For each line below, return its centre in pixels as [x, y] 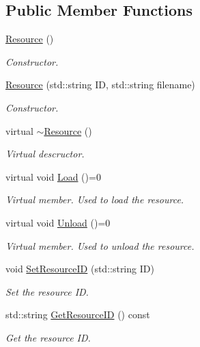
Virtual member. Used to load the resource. [95, 200]
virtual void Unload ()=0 [58, 222]
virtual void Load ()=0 [53, 176]
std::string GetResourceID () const [78, 314]
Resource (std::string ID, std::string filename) [100, 85]
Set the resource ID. [47, 291]
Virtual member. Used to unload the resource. [100, 245]
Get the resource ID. [48, 337]
